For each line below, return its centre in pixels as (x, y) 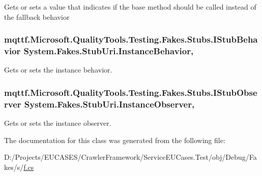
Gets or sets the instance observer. (58, 123)
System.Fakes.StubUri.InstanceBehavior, (109, 51)
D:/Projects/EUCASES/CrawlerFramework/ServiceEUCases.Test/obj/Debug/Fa (130, 157)
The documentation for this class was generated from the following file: (115, 140)
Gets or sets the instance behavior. (58, 70)
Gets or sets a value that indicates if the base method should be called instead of (130, 7)
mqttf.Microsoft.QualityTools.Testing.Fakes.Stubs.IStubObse (131, 92)
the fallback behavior (37, 16)
